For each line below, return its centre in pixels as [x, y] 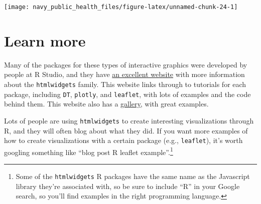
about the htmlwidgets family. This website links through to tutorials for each [125, 84]
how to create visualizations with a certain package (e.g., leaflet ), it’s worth [123, 140]
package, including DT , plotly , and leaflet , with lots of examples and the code [127, 94]
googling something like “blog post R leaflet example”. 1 [89, 151]
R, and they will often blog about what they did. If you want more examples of [126, 130]
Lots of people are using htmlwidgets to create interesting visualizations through [129, 120]
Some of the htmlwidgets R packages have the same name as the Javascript [133, 176]
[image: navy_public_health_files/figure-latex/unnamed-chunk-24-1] [121, 7]
